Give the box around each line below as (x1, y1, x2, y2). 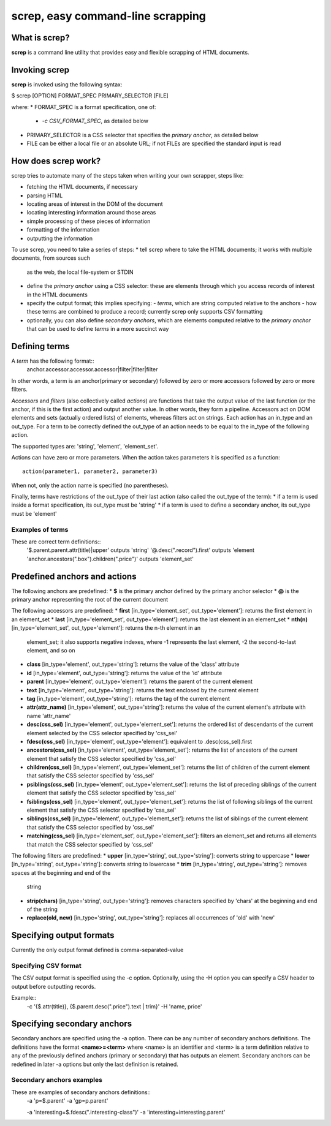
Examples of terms (11, 525, 69, 534)
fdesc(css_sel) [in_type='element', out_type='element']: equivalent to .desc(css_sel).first (26, 738, 253, 745)
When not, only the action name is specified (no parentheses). (11, 482, 169, 489)
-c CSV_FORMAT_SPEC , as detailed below (42, 117, 148, 125)
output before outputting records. (11, 983, 96, 990)
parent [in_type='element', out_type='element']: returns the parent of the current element (26, 678, 253, 686)
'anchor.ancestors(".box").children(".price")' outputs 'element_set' (26, 555, 194, 562)
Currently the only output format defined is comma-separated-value (11, 947, 184, 954)
